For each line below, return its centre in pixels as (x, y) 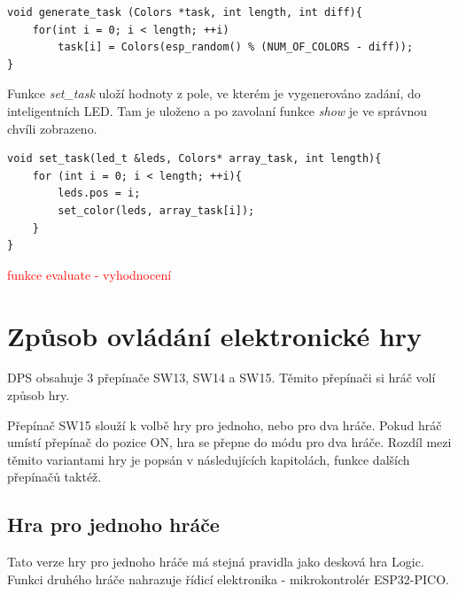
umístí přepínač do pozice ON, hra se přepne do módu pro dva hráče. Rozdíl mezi (229, 442)
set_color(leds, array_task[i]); (156, 210)
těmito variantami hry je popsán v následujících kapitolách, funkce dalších (209, 459)
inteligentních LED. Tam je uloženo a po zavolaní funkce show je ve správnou (217, 110)
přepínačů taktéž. (54, 477)
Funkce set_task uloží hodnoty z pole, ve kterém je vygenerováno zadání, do (214, 93)
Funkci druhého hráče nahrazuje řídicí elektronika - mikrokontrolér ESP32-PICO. (228, 579)
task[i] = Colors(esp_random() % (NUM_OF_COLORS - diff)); (236, 47)
